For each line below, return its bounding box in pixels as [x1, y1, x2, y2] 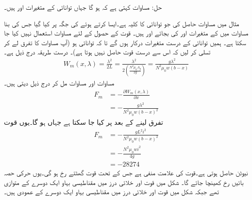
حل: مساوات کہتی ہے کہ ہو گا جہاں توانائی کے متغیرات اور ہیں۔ [4, 2, 162, 12]
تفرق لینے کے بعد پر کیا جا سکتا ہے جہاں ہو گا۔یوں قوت [4, 117, 163, 127]
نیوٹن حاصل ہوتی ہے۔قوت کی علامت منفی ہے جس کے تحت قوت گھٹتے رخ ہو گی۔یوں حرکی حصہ [4, 167, 248, 178]
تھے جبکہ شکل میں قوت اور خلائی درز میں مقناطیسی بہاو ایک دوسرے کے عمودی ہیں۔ [4, 186, 219, 197]
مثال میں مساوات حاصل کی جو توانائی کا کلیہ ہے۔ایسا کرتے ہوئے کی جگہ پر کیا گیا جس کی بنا [4, 18, 239, 28]
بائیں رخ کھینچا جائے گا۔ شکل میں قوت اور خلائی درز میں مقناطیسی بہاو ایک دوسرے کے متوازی [4, 177, 244, 187]
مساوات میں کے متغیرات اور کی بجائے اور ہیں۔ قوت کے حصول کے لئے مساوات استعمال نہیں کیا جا [4, 28, 249, 38]
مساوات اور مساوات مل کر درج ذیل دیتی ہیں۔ [4, 78, 115, 88]
